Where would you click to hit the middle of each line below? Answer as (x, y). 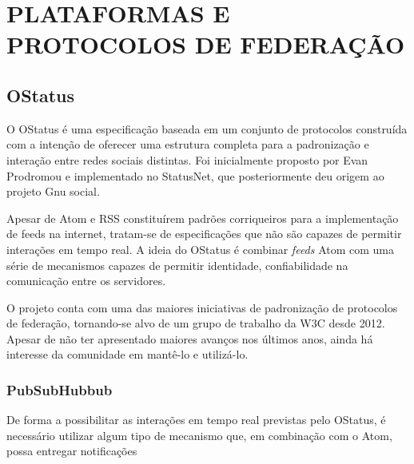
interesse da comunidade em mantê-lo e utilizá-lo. (127, 354)
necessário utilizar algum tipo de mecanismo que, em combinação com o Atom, (199, 435)
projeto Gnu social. (53, 191)
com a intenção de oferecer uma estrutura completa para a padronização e (188, 144)
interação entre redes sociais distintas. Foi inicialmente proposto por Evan (187, 159)
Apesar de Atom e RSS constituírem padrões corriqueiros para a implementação (203, 218)
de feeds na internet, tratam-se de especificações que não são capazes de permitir (204, 234)
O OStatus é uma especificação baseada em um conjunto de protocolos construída (207, 128)
